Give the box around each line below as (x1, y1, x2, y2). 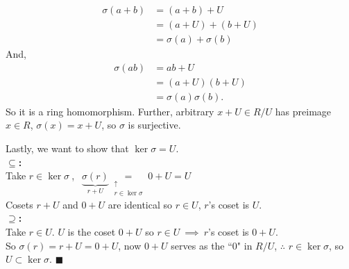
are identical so (108, 197, 173, 211)
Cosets (6, 197, 33, 211)
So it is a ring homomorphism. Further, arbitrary (6, 104, 214, 118)
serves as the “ (171, 238, 232, 252)
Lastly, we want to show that (6, 140, 129, 155)
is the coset (67, 225, 116, 238)
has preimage (275, 104, 332, 118)
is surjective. (128, 117, 181, 132)
